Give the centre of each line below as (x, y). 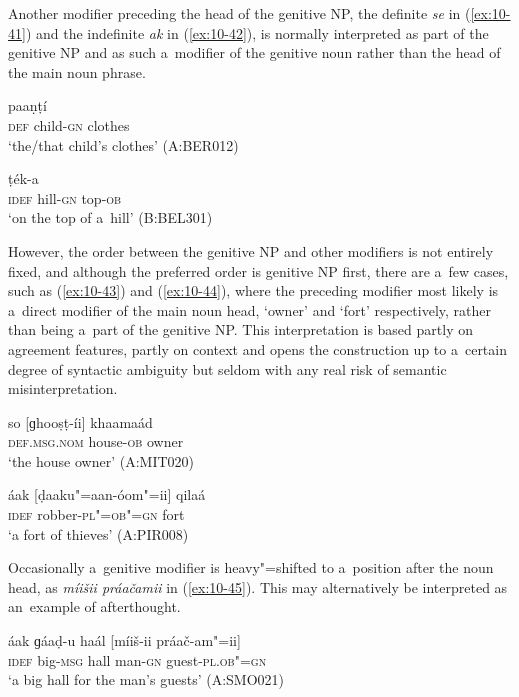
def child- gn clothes (69, 124)
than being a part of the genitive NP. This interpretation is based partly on (240, 329)
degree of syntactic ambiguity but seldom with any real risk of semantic (227, 368)
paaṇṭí (27, 105)
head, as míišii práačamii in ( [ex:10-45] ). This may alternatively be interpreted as (258, 586)
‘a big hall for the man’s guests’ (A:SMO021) (146, 679)
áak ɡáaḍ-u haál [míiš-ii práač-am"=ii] (124, 640)
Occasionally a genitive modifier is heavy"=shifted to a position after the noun (251, 567)
